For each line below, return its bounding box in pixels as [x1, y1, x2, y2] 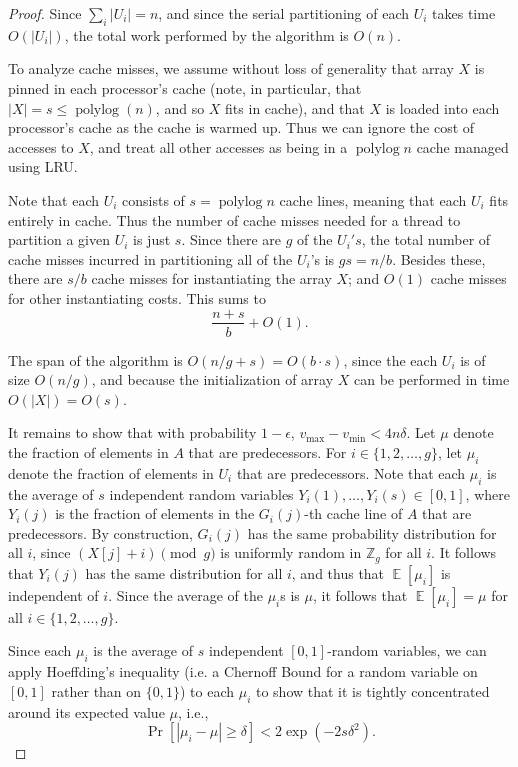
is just [133, 229, 171, 250]
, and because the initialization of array [91, 369, 334, 390]
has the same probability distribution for [247, 522, 497, 543]
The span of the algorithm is [8, 349, 183, 370]
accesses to [8, 136, 74, 157]
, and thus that [291, 562, 385, 583]
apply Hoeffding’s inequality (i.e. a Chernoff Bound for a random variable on [8, 661, 478, 682]
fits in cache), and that [225, 97, 365, 118]
